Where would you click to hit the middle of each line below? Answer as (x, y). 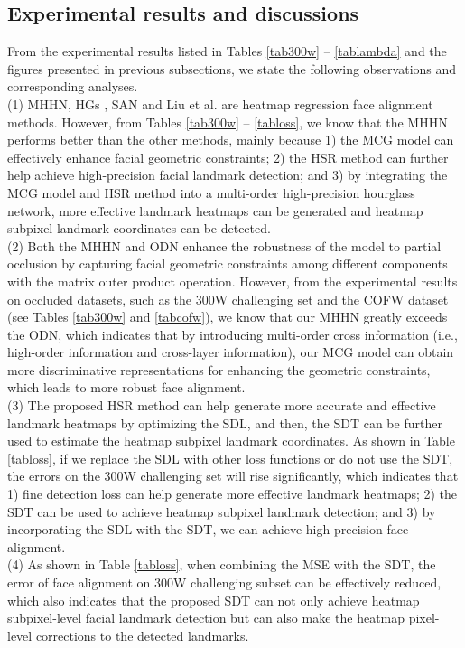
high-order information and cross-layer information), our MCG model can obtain (231, 352)
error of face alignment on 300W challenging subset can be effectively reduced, (224, 582)
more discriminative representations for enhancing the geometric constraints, (219, 369)
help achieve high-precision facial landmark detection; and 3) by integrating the (228, 175)
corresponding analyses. (73, 86)
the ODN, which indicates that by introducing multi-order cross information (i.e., (232, 334)
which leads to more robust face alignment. (126, 387)
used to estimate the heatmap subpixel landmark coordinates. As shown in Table (231, 441)
